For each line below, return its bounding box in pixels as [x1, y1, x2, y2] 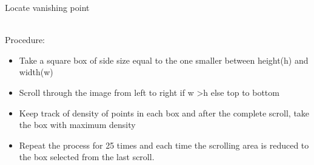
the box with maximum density [19, 118, 136, 131]
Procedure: [5, 33, 45, 46]
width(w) [19, 66, 53, 78]
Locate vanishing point [5, 1, 90, 13]
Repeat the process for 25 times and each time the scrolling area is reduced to [19, 138, 309, 151]
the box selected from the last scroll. [19, 150, 155, 163]
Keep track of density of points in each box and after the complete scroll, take [19, 106, 310, 119]
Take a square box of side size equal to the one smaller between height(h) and [19, 53, 309, 66]
